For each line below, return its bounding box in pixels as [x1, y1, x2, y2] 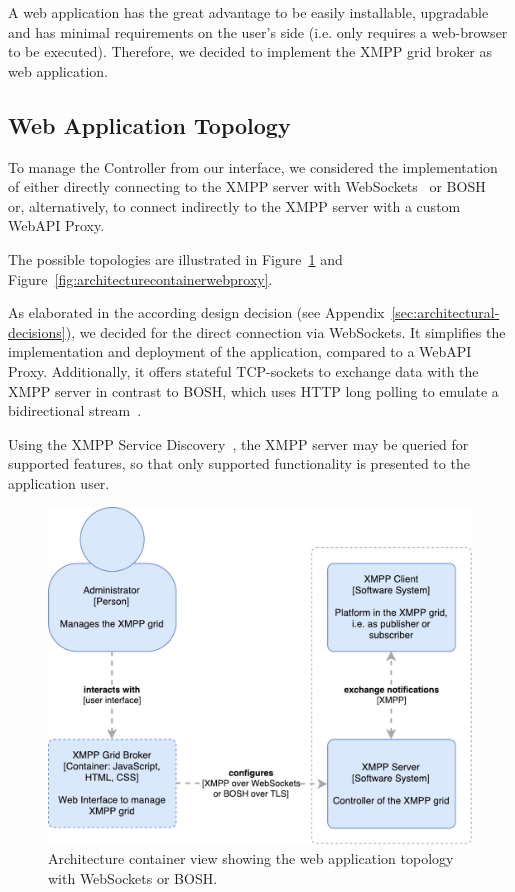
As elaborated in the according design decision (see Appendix [8, 302, 385, 323]
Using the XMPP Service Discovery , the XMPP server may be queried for [8, 433, 469, 454]
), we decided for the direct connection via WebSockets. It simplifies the [65, 321, 506, 342]
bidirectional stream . [8, 400, 142, 421]
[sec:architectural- [391, 302, 500, 323]
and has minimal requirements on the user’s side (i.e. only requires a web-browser [8, 21, 508, 42]
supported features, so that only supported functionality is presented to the [8, 453, 470, 474]
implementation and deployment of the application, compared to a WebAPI [8, 341, 472, 362]
